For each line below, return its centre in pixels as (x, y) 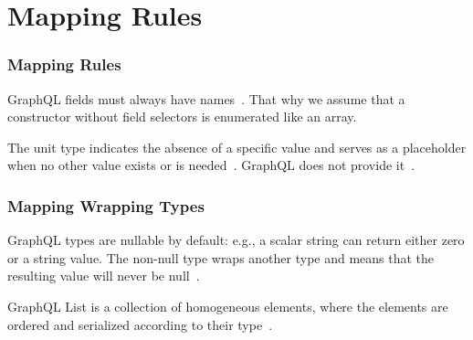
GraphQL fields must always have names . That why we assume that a (206, 98)
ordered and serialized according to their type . (140, 324)
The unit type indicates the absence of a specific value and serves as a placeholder (237, 147)
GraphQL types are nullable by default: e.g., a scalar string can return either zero (236, 240)
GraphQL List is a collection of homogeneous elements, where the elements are (228, 306)
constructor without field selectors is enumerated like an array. (182, 117)
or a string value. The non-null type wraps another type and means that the (221, 257)
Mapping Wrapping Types (106, 205)
